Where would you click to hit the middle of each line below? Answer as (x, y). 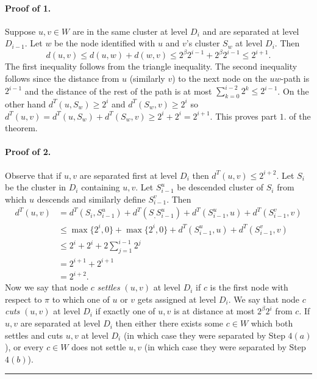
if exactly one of (125, 311)
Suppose (20, 31)
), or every (24, 347)
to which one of (81, 299)
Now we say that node (47, 287)
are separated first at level (128, 175)
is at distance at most (214, 311)
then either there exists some (169, 323)
